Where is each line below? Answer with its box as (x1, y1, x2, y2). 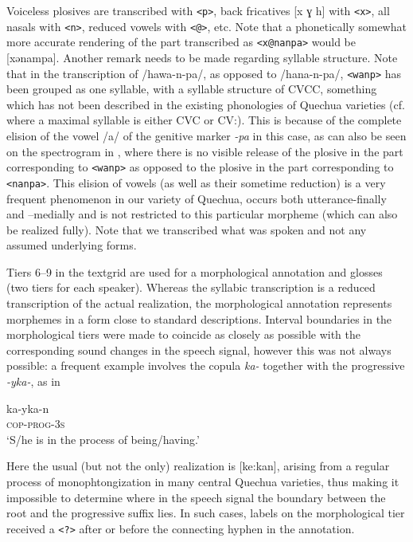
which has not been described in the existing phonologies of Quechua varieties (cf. (6, 96, 405, 112)
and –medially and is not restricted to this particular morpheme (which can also (6, 206, 398, 222)
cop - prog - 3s (6, 415, 65, 432)
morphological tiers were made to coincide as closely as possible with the (6, 326, 361, 343)
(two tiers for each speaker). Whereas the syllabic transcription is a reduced (6, 279, 376, 296)
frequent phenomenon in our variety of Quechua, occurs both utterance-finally (6, 190, 387, 206)
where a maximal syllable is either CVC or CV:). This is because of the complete (6, 112, 402, 128)
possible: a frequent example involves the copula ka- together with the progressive (6, 357, 405, 374)
